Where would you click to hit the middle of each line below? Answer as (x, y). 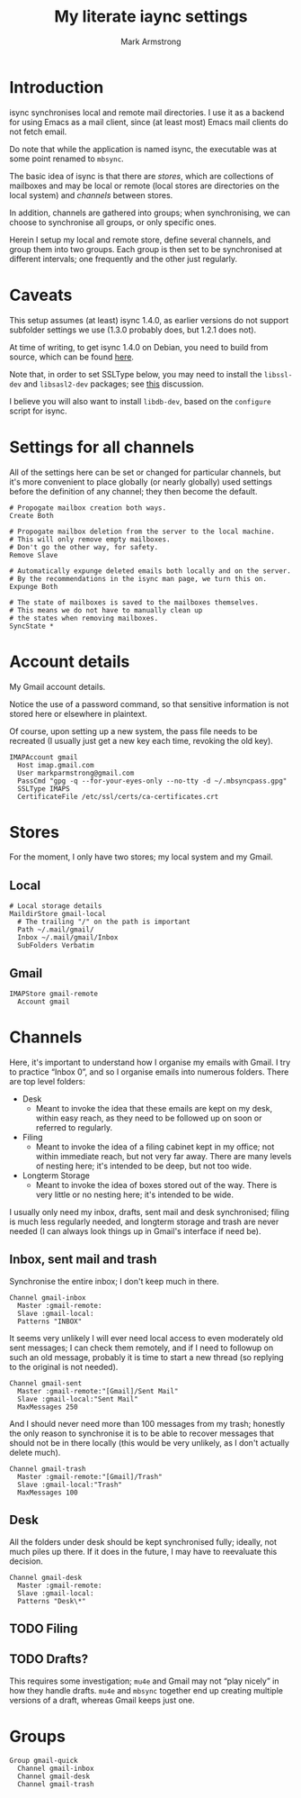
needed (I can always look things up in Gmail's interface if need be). (135, 1231)
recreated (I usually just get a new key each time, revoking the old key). (142, 740)
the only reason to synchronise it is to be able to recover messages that (142, 1433)
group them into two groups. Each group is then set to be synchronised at (146, 249)
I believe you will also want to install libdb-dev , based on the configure (140, 401)
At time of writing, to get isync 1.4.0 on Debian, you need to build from (139, 347)
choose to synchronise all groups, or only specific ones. (113, 222)
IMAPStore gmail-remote (54, 994)
